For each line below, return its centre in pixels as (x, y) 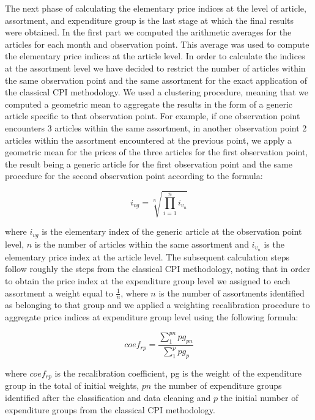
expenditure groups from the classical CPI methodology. (110, 409)
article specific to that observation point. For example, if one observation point (153, 116)
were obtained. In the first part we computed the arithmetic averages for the (148, 32)
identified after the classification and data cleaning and (108, 398)
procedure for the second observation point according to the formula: (134, 176)
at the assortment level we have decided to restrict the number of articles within (155, 68)
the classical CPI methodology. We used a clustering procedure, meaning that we (157, 92)
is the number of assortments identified (232, 293)
